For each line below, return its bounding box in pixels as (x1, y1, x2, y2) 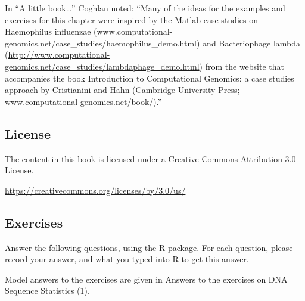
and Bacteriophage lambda (203, 36, 301, 49)
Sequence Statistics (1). (5, 284, 90, 297)
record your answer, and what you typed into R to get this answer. (5, 253, 249, 265)
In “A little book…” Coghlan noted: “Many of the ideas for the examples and (5, 2, 285, 14)
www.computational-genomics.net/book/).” (5, 95, 162, 107)
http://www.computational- (8, 48, 110, 61)
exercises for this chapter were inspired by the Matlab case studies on (5, 13, 258, 26)
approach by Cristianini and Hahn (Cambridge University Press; (5, 83, 240, 96)
